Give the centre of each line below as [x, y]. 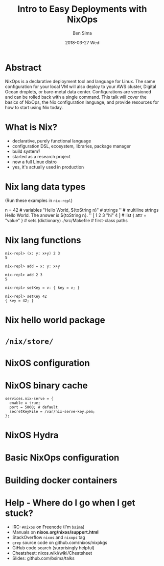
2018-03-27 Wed [82, 42]
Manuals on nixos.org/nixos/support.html [55, 532]
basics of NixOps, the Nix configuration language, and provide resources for [82, 102]
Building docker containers [61, 480]
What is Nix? [31, 127]
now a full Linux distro [35, 162]
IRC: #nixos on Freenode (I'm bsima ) [48, 527]
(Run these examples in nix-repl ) [39, 200]
